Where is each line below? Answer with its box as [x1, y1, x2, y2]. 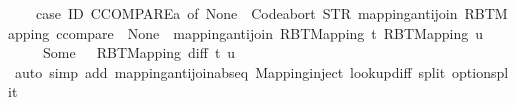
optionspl [452, 61, 509, 82]
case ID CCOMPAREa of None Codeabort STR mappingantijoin [35, 3, 458, 23]
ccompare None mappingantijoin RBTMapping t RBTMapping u [56, 22, 483, 43]
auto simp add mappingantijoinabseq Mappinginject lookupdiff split [14, 61, 446, 82]
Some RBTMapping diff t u [42, 42, 236, 63]
